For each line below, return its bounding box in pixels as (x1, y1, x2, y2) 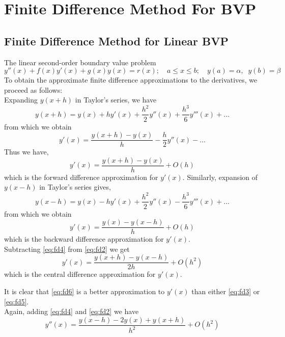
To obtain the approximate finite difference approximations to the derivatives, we (4, 74, 258, 85)
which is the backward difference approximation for (4, 234, 164, 244)
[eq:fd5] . (4, 296, 29, 306)
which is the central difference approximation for (4, 269, 156, 279)
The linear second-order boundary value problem (4, 57, 156, 67)
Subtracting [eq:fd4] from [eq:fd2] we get (4, 243, 130, 254)
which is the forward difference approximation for (4, 171, 158, 182)
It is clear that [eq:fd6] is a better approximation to (4, 286, 165, 297)
